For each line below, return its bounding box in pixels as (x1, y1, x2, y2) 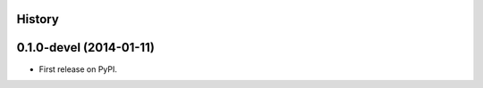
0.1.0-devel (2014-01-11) (16, 40, 156, 55)
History (16, 12, 60, 27)
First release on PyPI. (38, 63, 118, 75)
